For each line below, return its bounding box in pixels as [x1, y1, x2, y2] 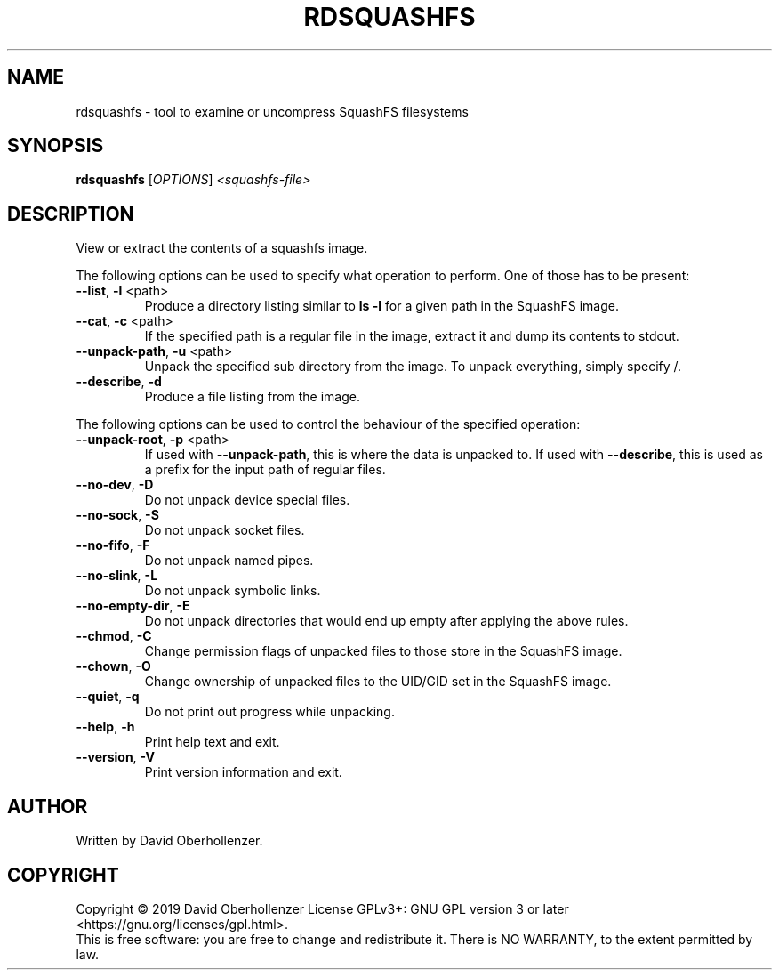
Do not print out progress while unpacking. [144, 704, 395, 720]
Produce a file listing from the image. [144, 389, 360, 405]
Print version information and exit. [144, 764, 342, 780]
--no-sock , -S [76, 507, 159, 523]
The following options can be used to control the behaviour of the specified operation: [76, 416, 581, 432]
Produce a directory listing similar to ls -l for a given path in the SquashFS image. [144, 298, 619, 314]
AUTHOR [7, 795, 88, 818]
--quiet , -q [76, 689, 140, 705]
